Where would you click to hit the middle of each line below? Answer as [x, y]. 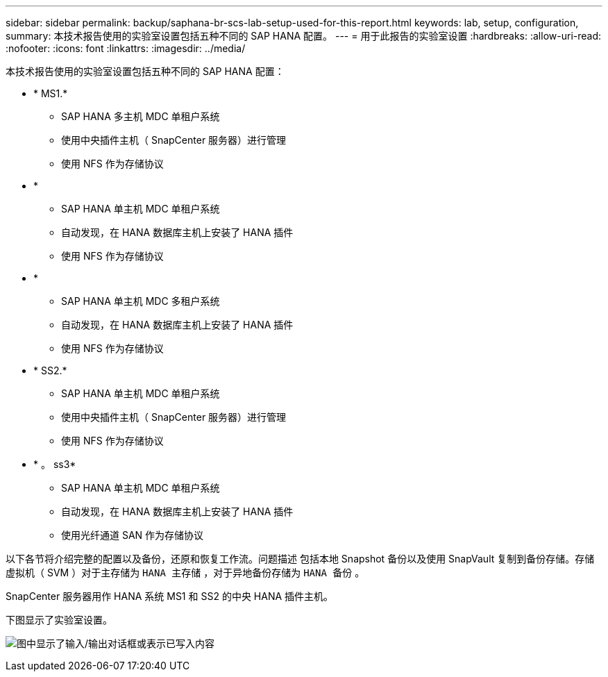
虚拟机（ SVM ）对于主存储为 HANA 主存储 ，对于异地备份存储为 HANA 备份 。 [185, 572]
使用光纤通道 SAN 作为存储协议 [133, 535]
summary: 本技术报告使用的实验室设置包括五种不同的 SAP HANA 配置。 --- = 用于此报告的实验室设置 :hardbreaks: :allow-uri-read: [304, 36]
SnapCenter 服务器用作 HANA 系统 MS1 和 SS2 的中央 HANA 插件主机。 [170, 596]
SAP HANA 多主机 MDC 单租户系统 [141, 116]
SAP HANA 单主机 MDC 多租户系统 [141, 301]
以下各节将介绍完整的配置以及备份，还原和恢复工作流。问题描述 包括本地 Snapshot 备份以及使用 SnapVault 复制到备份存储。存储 [300, 559]
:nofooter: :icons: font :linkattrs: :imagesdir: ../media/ [126, 48]
